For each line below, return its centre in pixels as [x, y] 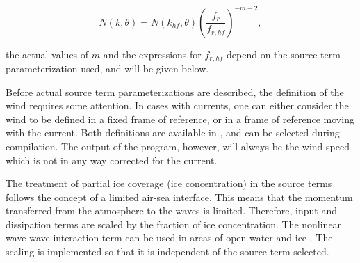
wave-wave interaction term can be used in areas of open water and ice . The [169, 238]
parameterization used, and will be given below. [107, 68]
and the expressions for [152, 54]
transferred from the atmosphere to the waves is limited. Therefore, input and [171, 210]
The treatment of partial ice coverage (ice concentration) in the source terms [169, 183]
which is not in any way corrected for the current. [112, 160]
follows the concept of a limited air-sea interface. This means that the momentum [179, 197]
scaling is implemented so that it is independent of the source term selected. [167, 252]
